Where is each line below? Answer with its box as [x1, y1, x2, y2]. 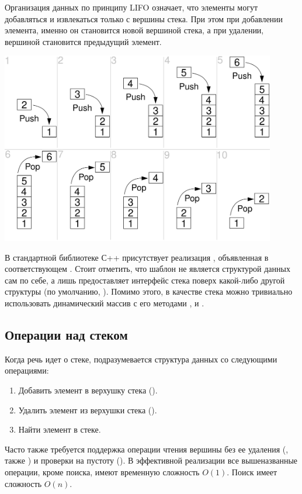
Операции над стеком [5, 326, 128, 344]
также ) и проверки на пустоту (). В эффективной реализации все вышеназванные [5, 454, 298, 467]
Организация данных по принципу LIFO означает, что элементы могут [5, 1, 258, 13]
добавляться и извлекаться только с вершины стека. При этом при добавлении [5, 12, 283, 25]
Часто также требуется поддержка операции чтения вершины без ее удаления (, [5, 443, 289, 455]
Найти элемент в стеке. [18, 423, 101, 436]
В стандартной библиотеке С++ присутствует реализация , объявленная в [5, 251, 269, 263]
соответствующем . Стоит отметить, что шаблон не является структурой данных [5, 262, 290, 275]
